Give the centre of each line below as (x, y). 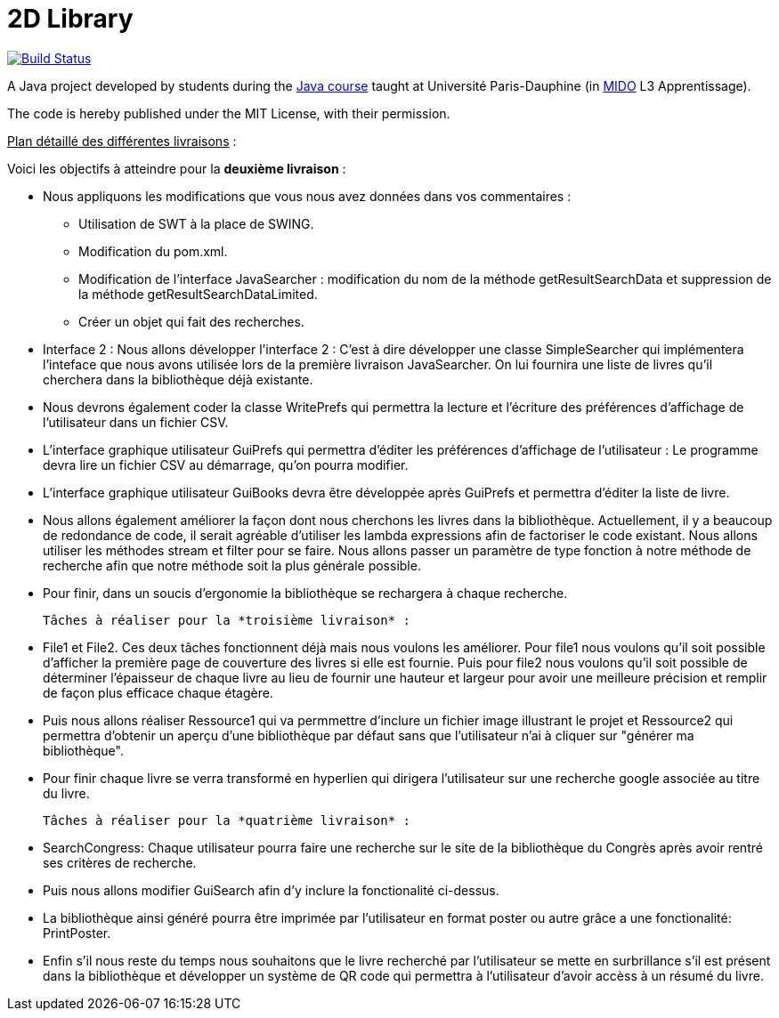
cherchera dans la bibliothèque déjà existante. (178, 379)
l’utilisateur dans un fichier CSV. (136, 422)
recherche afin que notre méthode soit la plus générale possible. (232, 565)
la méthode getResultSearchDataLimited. (198, 294)
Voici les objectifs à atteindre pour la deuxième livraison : (177, 168)
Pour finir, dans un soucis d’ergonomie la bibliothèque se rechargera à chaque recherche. (305, 593)
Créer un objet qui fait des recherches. (191, 321)
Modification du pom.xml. (153, 251)
